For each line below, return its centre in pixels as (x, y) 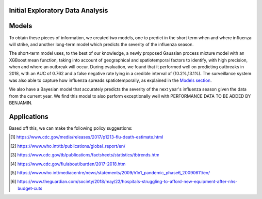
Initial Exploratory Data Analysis (58, 10)
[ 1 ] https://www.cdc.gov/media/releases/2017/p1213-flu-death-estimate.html (87, 137)
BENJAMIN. (21, 103)
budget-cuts (30, 188)
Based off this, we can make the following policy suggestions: (71, 128)
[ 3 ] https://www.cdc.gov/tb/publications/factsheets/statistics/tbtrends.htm (85, 155)
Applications (29, 116)
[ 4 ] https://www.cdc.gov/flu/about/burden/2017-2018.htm (68, 164)
